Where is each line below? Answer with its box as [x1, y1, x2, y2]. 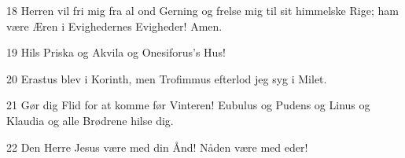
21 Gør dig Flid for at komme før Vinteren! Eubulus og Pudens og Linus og [6, 97, 370, 113]
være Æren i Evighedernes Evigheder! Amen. [6, 17, 223, 34]
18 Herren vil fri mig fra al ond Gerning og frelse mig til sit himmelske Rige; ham [6, 2, 399, 18]
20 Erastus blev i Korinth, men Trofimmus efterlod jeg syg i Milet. [6, 70, 327, 86]
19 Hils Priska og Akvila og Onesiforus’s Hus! [6, 44, 226, 61]
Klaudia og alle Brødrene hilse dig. [6, 112, 174, 128]
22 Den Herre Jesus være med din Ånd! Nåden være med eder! [6, 138, 308, 155]
